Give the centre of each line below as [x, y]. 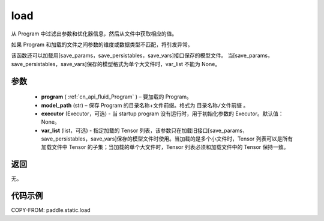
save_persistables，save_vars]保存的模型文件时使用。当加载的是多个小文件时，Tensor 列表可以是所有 [167, 139]
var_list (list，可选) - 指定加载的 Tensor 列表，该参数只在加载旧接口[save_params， [145, 130]
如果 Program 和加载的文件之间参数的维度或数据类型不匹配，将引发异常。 [102, 44]
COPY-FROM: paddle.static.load [51, 210]
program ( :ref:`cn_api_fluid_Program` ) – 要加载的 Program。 [116, 97]
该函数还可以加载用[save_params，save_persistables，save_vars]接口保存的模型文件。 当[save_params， [142, 56]
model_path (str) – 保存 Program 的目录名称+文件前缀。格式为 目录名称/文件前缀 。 [145, 105]
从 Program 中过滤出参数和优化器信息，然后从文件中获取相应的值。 [94, 34]
